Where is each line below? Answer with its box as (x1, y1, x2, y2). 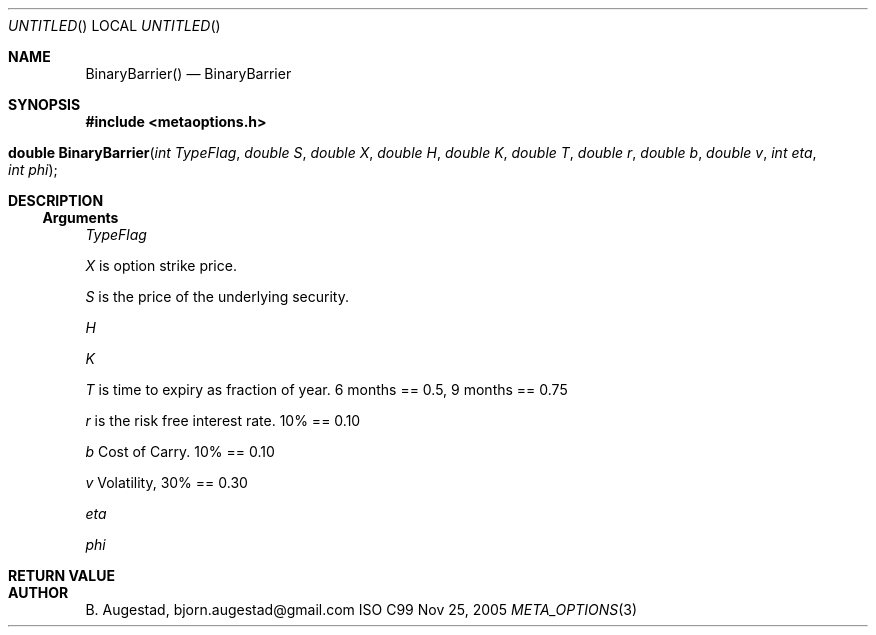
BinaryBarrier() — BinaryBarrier (85, 65, 292, 82)
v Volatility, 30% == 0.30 (85, 474, 248, 491)
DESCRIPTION (8, 192, 104, 209)
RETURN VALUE (8, 567, 115, 584)
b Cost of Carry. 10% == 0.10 (85, 443, 275, 460)
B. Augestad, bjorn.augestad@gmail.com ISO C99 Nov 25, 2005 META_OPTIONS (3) (85, 601, 638, 618)
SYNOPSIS (8, 96, 81, 113)
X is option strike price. (85, 257, 237, 274)
